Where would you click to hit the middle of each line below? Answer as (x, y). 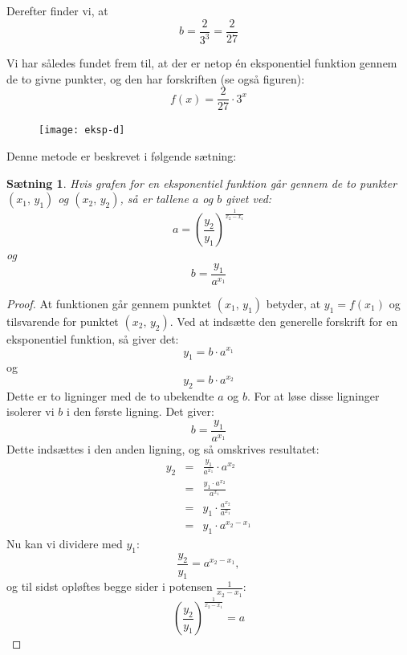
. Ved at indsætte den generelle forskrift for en (284, 321)
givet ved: (249, 199)
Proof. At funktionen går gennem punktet (109, 303)
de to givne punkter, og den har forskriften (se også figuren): (156, 78)
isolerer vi (31, 411)
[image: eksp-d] (82, 130)
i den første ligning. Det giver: (140, 411)
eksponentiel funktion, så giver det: (93, 338)
